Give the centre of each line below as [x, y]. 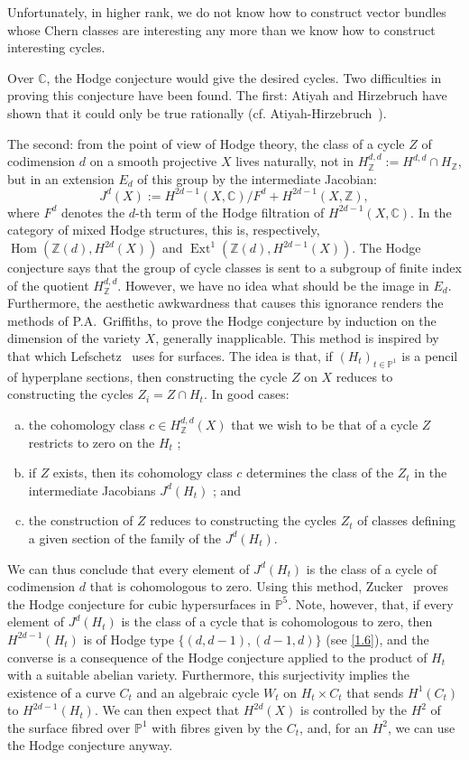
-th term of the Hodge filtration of [230, 212]
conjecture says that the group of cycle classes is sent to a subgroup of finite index [234, 268]
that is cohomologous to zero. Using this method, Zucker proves [269, 586]
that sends [375, 692]
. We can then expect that [167, 710]
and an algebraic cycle [198, 692]
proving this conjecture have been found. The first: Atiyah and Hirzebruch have [227, 95]
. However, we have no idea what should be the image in [273, 285]
